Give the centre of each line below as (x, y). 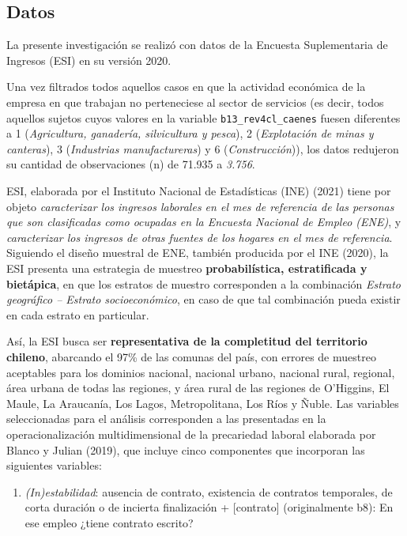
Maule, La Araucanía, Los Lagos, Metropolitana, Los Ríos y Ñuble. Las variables (203, 403)
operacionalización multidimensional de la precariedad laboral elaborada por (191, 434)
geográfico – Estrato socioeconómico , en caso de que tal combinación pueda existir (203, 299)
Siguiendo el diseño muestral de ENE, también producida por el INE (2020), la (198, 253)
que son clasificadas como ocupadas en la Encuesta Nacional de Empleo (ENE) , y (204, 222)
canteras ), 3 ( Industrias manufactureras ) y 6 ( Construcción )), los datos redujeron (203, 148)
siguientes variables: (54, 465)
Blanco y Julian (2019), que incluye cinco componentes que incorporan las (186, 449)
